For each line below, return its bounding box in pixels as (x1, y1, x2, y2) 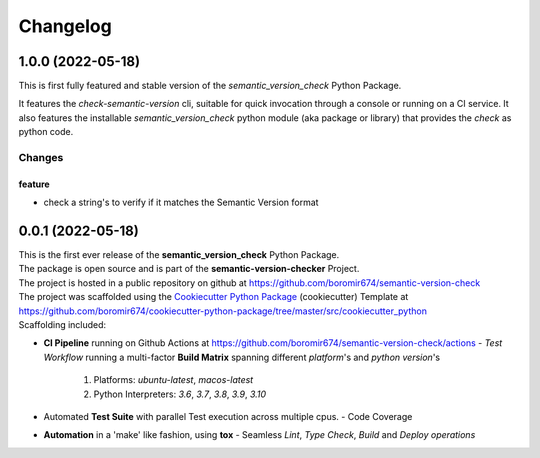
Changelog (18, 15, 112, 37)
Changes (18, 151, 64, 164)
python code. (18, 126, 74, 138)
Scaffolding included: (18, 319, 107, 331)
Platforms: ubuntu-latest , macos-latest (93, 374, 254, 386)
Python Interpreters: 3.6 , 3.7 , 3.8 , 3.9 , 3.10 (93, 388, 267, 400)
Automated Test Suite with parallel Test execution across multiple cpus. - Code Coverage (43, 411, 413, 422)
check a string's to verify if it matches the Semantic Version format (43, 196, 319, 209)
